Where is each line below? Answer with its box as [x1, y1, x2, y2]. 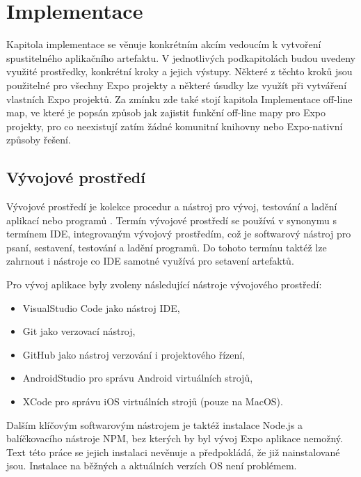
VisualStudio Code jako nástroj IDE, [22, 300, 180, 315]
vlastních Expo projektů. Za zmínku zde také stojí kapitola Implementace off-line [6, 91, 353, 106]
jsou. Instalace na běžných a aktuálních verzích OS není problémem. [6, 458, 297, 473]
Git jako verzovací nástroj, [22, 324, 136, 338]
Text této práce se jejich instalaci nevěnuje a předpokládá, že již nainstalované [6, 444, 340, 459]
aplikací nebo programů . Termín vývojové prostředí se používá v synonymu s [6, 212, 337, 227]
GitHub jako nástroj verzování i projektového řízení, [22, 347, 246, 361]
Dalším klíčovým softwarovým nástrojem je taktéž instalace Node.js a [6, 417, 303, 432]
